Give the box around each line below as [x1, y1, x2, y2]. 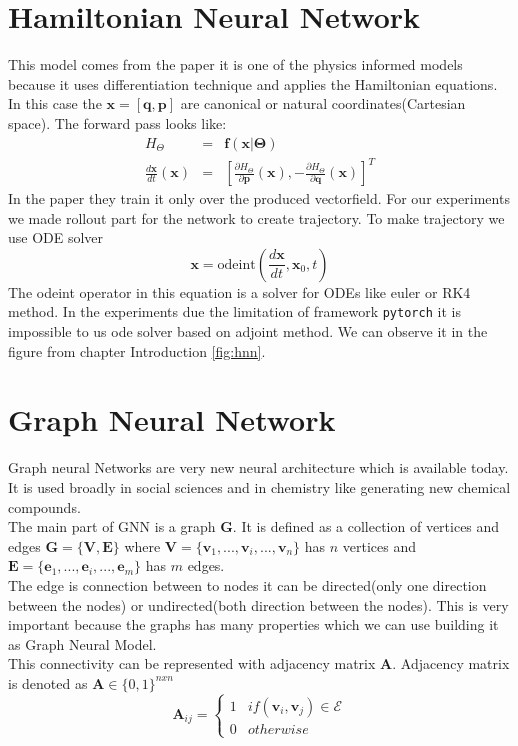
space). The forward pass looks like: [8, 112, 227, 133]
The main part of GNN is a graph [8, 516, 216, 537]
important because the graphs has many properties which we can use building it [8, 614, 499, 635]
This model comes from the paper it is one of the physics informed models [8, 54, 463, 75]
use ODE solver [8, 227, 104, 248]
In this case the [8, 93, 102, 114]
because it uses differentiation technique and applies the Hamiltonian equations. [8, 73, 498, 94]
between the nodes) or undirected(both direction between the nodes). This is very [8, 594, 509, 615]
